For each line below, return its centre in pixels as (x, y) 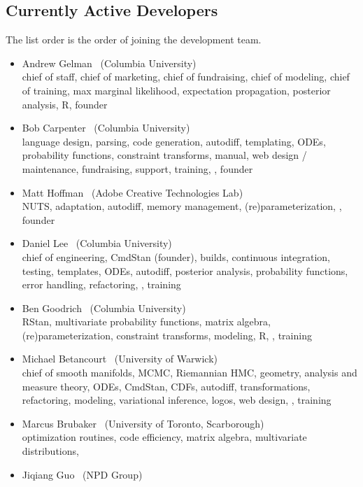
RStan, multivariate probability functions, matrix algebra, (146, 322)
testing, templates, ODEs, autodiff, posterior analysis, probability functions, (185, 270)
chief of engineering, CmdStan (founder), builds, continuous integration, (176, 256)
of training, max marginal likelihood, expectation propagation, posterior (176, 90)
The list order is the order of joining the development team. (134, 40)
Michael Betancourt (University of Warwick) (120, 359)
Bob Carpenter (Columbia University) (106, 128)
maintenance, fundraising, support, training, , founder (137, 168)
